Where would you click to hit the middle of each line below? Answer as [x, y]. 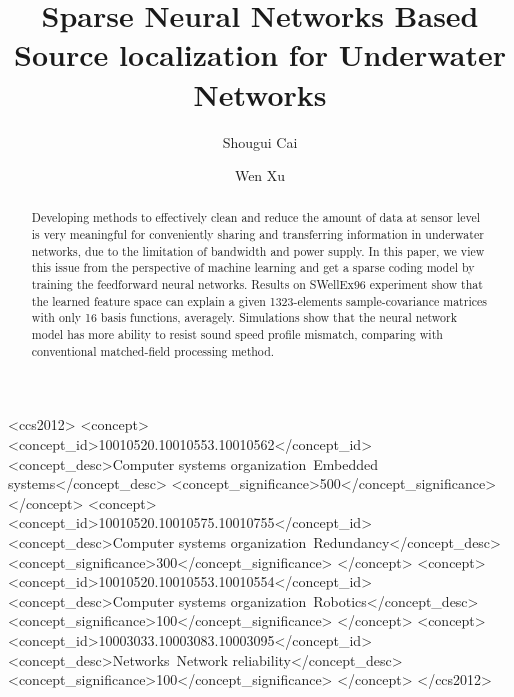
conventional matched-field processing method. [153, 350]
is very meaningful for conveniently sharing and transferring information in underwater [257, 234]
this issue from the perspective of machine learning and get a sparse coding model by [253, 267]
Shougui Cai [260, 141]
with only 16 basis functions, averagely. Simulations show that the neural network [244, 317]
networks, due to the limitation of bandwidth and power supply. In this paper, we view [258, 250]
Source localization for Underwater [260, 54]
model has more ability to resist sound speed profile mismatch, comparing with [237, 334]
